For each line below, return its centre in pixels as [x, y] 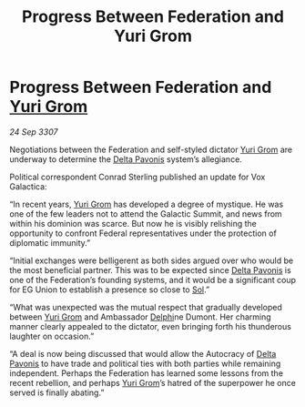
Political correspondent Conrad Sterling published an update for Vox [137, 177]
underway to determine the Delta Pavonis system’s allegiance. [126, 159]
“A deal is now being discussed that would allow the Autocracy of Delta [143, 353]
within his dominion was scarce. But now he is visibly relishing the [133, 223]
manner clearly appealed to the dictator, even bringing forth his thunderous [150, 326]
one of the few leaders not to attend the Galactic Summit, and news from [146, 214]
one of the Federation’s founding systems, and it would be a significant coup [153, 280]
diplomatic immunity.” [50, 242]
